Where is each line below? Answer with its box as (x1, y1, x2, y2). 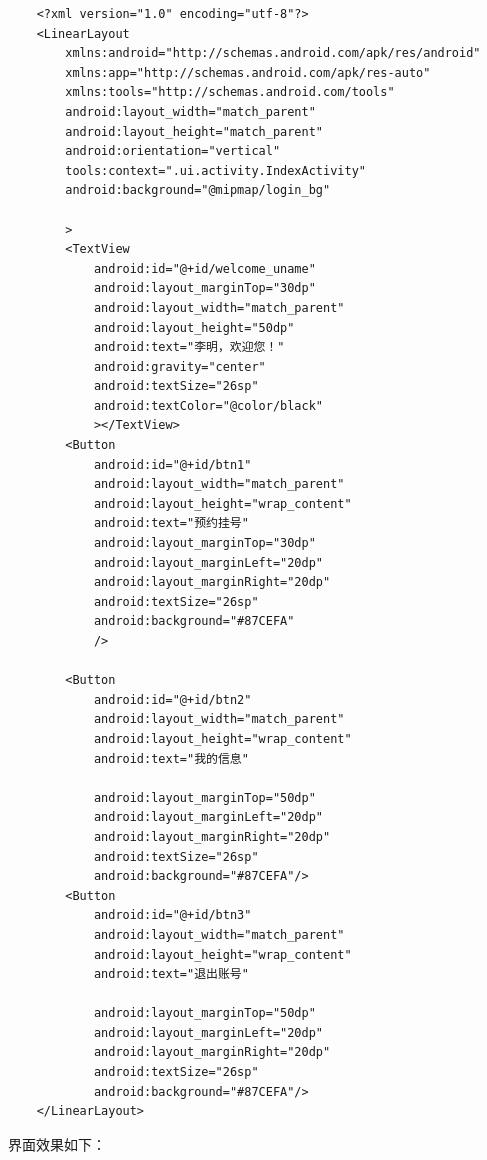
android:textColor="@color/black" (93, 398, 323, 413)
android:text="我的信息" (93, 751, 249, 766)
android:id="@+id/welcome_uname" (93, 261, 316, 276)
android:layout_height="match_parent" (65, 124, 323, 139)
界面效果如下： (8, 1133, 106, 1154)
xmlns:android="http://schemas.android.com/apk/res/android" (65, 46, 481, 61)
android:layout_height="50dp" (93, 320, 295, 335)
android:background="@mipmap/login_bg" (65, 183, 331, 198)
